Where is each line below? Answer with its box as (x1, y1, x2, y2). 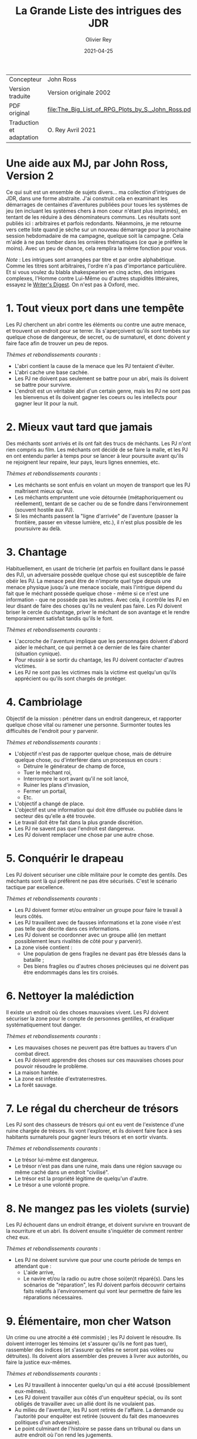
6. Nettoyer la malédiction (6, 989, 134, 1002)
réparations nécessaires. (23, 1294, 83, 1301)
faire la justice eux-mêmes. (6, 1359, 72, 1366)
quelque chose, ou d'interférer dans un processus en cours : (14, 756, 161, 764)
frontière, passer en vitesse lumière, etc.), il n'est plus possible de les (14, 518, 182, 526)
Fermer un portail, (23, 788, 67, 795)
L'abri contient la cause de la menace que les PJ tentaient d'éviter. (14, 362, 175, 369)
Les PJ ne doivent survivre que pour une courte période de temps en (14, 1256, 181, 1264)
